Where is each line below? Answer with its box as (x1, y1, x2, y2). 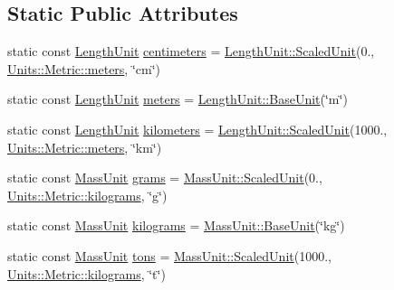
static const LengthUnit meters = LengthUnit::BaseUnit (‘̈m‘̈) (7, 89, 348, 108)
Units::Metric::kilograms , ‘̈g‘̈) (7, 185, 168, 204)
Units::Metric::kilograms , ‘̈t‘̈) (7, 264, 166, 283)
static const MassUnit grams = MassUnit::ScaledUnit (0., (7, 168, 322, 187)
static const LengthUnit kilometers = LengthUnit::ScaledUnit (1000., (7, 119, 388, 138)
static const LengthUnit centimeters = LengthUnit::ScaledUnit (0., (7, 42, 375, 61)
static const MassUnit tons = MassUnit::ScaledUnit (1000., (7, 246, 332, 265)
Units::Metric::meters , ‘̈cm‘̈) (7, 59, 161, 78)
